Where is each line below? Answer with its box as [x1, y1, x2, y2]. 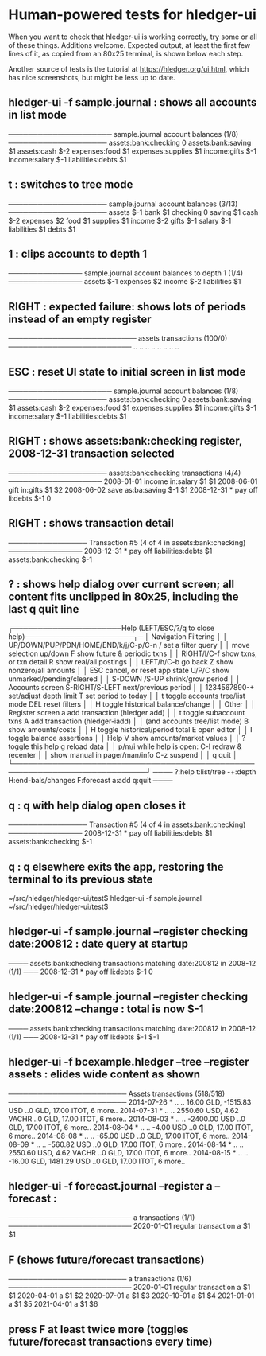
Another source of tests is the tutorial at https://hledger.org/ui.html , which [8, 64, 249, 73]
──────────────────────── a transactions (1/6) [8, 1274, 192, 1284]
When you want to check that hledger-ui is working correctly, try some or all [8, 32, 258, 41]
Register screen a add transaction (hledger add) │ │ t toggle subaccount [8, 708, 245, 718]
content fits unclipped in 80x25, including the [8, 590, 239, 604]
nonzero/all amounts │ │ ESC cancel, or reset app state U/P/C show [8, 666, 230, 676]
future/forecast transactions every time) [8, 1335, 213, 1348]
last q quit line [8, 602, 79, 616]
